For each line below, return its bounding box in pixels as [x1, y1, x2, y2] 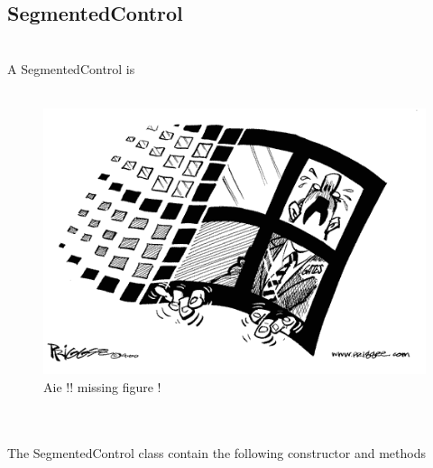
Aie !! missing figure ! [43, 377, 161, 396]
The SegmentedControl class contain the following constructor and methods [7, 443, 426, 462]
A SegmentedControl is [7, 59, 135, 78]
